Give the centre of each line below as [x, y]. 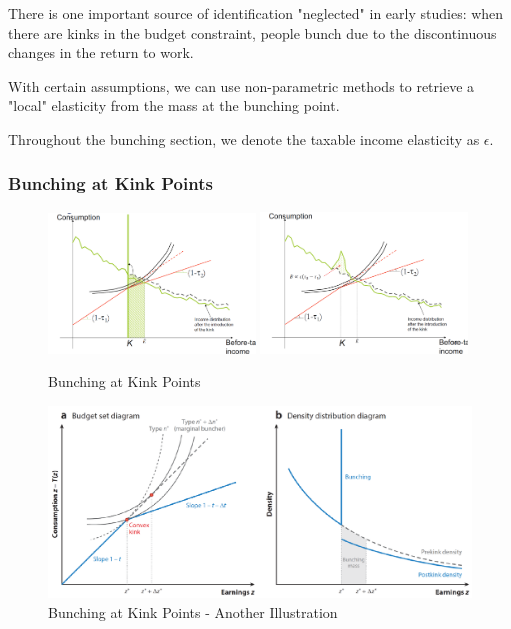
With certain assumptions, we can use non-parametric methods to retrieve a [241, 85]
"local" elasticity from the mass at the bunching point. [174, 105]
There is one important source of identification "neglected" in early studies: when [256, 13]
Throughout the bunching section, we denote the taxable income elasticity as [244, 138]
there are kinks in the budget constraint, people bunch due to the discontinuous [252, 32]
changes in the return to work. [101, 52]
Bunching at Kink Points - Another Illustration [193, 611]
